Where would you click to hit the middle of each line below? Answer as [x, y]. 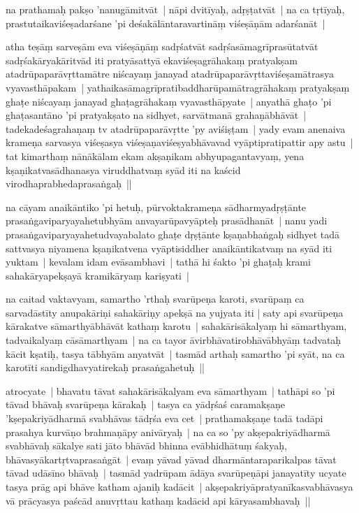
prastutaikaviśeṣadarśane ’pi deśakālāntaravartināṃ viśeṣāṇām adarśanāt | [166, 23]
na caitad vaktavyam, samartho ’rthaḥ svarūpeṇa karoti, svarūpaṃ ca [155, 299]
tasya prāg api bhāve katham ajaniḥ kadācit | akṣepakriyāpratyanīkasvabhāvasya [179, 486]
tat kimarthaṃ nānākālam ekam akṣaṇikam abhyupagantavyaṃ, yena [155, 156]
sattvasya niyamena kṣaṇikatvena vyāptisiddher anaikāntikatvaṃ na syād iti [169, 248]
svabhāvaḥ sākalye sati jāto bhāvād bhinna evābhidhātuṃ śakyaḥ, [146, 446]
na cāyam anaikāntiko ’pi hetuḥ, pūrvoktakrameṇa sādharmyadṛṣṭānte [156, 207]
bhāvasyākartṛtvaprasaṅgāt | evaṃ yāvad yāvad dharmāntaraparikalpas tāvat [171, 459]
